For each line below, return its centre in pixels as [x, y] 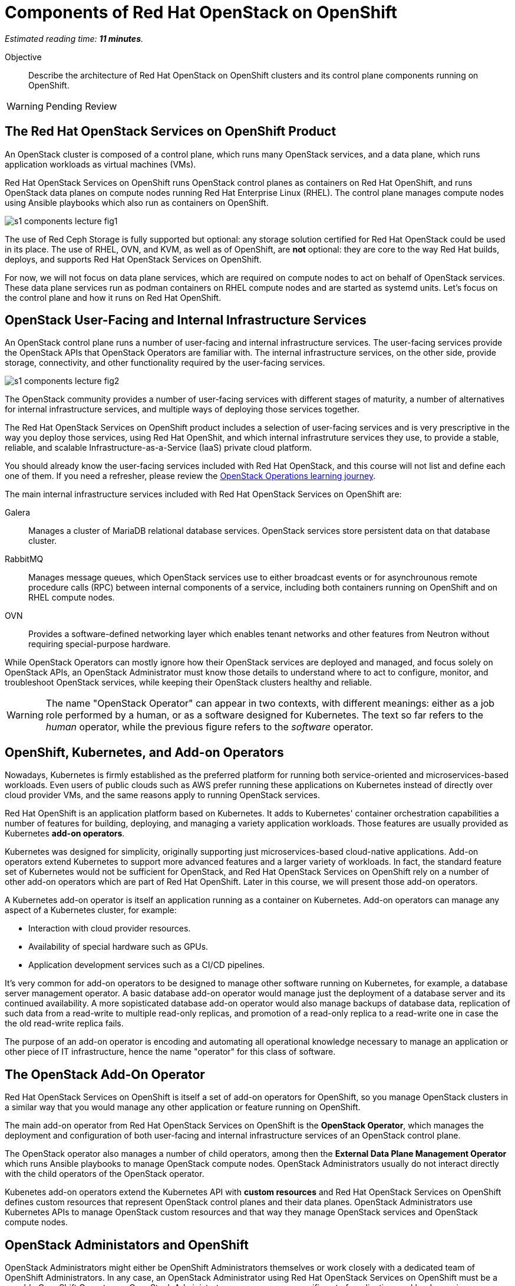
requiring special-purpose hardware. [100, 644]
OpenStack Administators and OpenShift [127, 1245]
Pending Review [81, 106]
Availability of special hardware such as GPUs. [118, 947]
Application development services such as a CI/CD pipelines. [147, 965]
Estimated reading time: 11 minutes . [74, 38]
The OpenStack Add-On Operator [105, 1074]
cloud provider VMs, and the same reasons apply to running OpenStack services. [162, 795]
